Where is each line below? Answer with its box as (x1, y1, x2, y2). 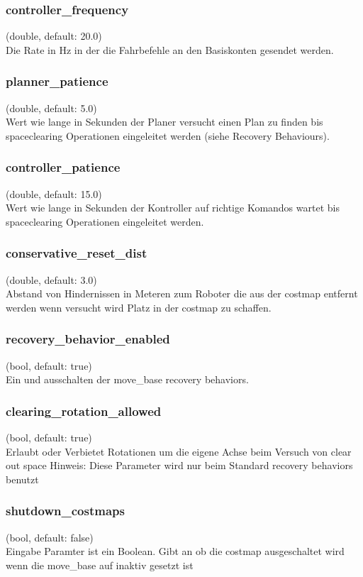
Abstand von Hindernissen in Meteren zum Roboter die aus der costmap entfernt (6, 286, 358, 301)
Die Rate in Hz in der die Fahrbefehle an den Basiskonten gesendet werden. (6, 42, 334, 57)
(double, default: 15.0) (6, 186, 102, 201)
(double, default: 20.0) (6, 28, 102, 43)
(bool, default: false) (6, 529, 94, 544)
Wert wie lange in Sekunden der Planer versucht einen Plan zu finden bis (6, 114, 323, 129)
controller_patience (6, 158, 121, 176)
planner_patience (6, 72, 108, 90)
